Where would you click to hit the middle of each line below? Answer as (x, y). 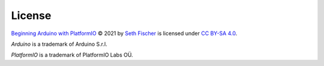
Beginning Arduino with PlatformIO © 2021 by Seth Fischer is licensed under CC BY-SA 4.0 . (124, 33)
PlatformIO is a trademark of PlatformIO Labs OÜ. (72, 55)
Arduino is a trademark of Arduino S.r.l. (59, 44)
